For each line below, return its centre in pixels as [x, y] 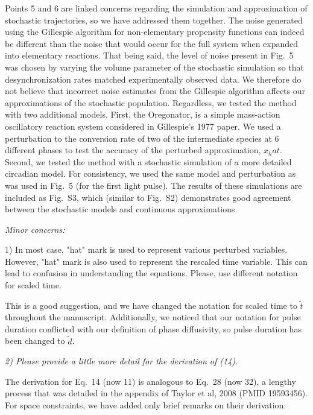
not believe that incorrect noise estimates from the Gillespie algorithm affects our [155, 91]
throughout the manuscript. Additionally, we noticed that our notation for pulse [153, 317]
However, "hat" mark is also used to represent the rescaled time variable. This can [156, 261]
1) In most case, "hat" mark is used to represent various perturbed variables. [146, 249]
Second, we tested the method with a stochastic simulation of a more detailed [148, 161]
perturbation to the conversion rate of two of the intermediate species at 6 [142, 138]
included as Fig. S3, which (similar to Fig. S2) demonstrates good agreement [148, 197]
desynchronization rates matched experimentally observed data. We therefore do [153, 79]
